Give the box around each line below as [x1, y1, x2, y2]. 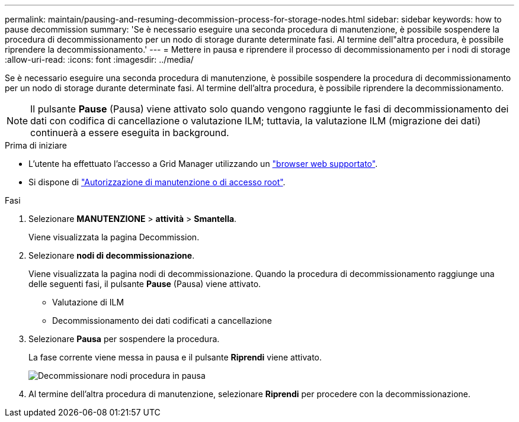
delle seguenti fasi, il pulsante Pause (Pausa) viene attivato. [28, 279, 261, 289]
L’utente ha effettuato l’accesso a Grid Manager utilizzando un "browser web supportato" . [28, 159, 378, 169]
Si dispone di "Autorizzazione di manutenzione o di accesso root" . [28, 177, 286, 187]
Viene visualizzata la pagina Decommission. [28, 232, 200, 242]
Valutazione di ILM [52, 297, 124, 307]
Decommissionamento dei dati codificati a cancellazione [52, 315, 272, 326]
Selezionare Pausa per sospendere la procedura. [28, 334, 220, 344]
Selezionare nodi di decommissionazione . [28, 250, 195, 260]
